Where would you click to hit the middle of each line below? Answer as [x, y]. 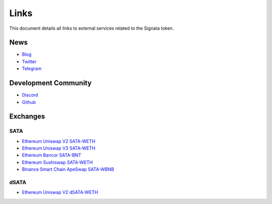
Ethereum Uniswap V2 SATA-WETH [59, 141]
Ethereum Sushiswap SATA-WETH [57, 162]
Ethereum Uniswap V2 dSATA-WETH [60, 192]
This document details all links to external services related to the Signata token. [91, 28]
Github [29, 102]
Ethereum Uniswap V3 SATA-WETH [59, 148]
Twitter [29, 61]
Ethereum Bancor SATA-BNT [52, 155]
